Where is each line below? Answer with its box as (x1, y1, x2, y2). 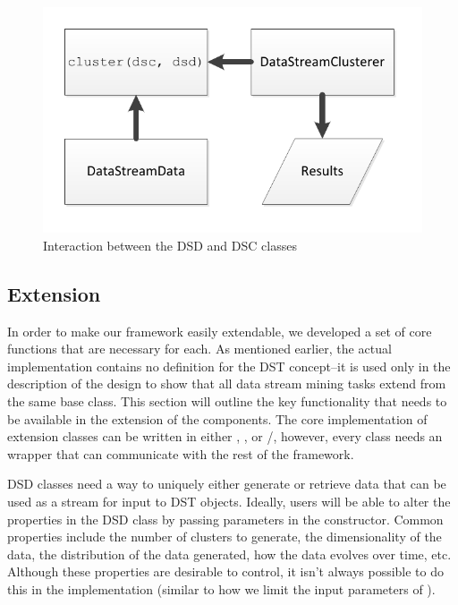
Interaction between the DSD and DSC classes (43, 235, 297, 254)
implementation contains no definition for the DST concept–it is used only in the (7, 356, 451, 375)
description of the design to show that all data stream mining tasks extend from (7, 374, 446, 393)
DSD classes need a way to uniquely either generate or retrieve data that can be (7, 474, 446, 493)
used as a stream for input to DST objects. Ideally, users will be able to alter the (7, 491, 451, 510)
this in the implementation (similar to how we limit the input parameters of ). (7, 579, 436, 598)
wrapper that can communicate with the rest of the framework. (7, 444, 354, 463)
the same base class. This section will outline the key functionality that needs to (7, 391, 447, 410)
